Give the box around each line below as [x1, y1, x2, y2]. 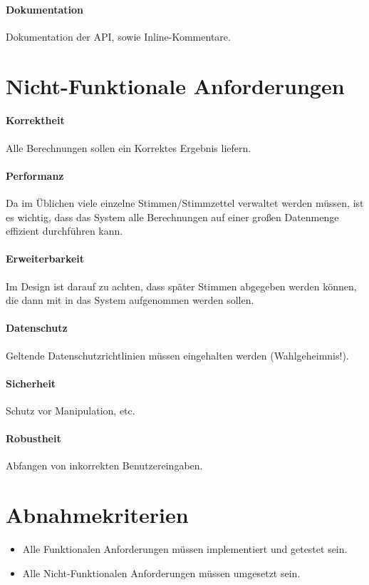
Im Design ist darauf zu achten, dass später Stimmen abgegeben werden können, [6, 278, 357, 293]
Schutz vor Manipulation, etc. [6, 402, 135, 417]
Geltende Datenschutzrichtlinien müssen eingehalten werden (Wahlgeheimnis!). [6, 347, 349, 362]
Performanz [6, 168, 64, 183]
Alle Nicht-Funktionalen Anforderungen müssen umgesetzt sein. [22, 565, 301, 580]
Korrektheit [6, 113, 65, 128]
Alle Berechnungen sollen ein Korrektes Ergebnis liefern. [6, 140, 251, 155]
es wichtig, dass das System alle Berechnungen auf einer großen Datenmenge [6, 209, 339, 224]
